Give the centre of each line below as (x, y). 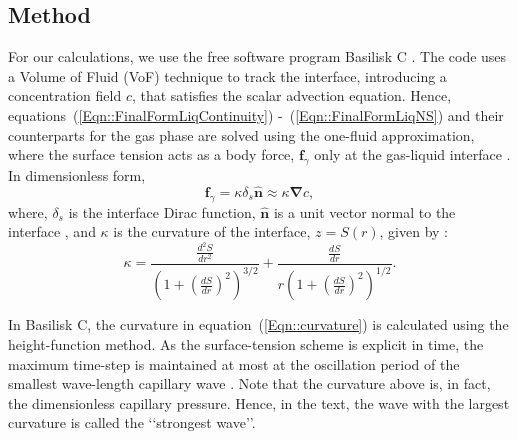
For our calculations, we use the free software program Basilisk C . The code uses (257, 56)
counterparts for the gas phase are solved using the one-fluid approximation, (241, 134)
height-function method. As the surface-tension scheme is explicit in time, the (246, 343)
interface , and (52, 231)
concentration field (65, 95)
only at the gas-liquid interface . (412, 154)
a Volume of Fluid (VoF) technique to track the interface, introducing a (227, 75)
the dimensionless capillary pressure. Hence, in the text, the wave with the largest (259, 402)
